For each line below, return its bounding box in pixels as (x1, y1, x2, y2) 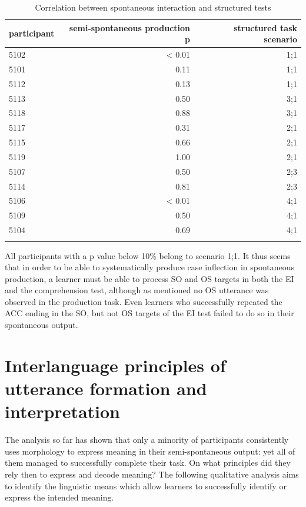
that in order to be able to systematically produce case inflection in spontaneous (5, 261, 295, 273)
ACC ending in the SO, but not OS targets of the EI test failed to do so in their (5, 307, 294, 319)
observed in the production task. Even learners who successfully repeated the (5, 295, 282, 307)
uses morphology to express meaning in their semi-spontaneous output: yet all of (5, 445, 295, 457)
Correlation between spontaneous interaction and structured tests (35, 1, 271, 13)
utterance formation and (5, 376, 207, 400)
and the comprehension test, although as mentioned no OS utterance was (5, 284, 269, 296)
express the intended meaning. (5, 491, 114, 503)
